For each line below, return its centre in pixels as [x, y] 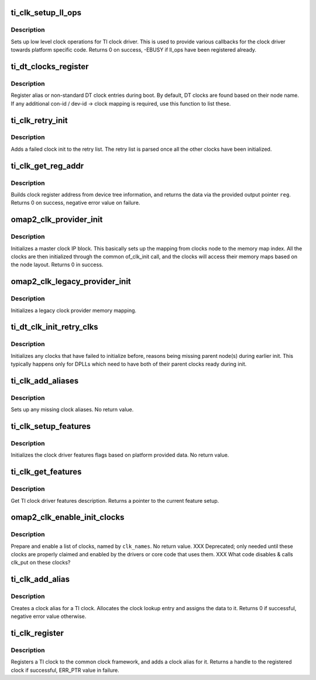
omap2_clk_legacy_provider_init [71, 282]
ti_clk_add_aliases [45, 380]
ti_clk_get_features [46, 472]
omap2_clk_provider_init [57, 220]
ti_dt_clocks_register [50, 67]
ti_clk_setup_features [51, 426]
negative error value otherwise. [49, 616]
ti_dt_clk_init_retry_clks [55, 327]
